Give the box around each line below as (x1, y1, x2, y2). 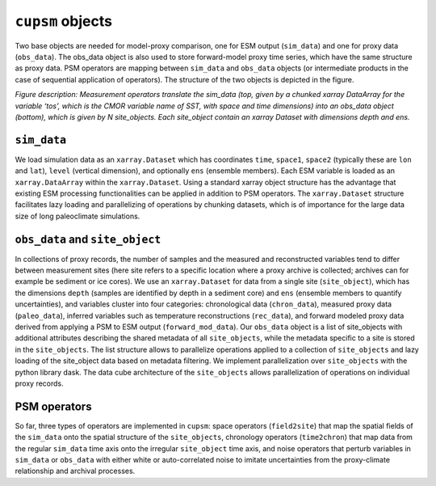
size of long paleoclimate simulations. (15, 211, 140, 221)
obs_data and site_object (15, 232, 161, 246)
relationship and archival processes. (15, 466, 136, 476)
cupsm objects (15, 12, 113, 30)
